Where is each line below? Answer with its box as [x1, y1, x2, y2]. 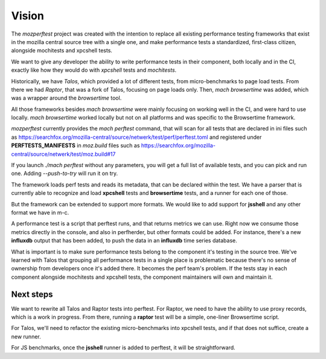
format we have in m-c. [11, 209, 69, 216]
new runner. [11, 332, 42, 340]
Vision [11, 9, 45, 22]
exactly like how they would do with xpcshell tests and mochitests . [11, 66, 177, 74]
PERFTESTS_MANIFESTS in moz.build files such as [11, 142, 140, 149]
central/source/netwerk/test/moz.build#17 [11, 150, 116, 157]
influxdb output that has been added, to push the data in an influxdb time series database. [11, 237, 238, 244]
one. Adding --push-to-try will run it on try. [11, 170, 118, 177]
